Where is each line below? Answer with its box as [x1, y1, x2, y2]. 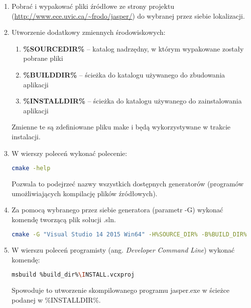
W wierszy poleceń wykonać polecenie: [11, 148, 127, 158]
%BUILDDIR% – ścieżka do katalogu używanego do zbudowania [23, 69, 225, 79]
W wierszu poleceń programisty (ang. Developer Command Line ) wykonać [11, 245, 235, 255]
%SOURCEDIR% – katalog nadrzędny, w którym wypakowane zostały [23, 43, 244, 53]
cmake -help [11, 165, 50, 172]
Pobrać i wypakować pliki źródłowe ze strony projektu [11, 1, 175, 11]
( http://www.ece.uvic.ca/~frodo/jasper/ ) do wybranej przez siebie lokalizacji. [11, 10, 245, 21]
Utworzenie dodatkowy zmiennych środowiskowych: [11, 27, 166, 37]
